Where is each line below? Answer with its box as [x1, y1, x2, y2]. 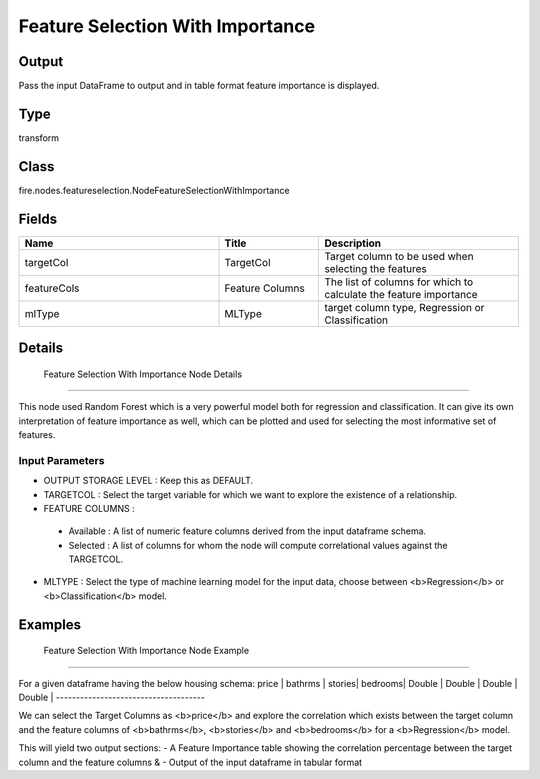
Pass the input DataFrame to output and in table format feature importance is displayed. [18, 80, 380, 92]
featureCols [24, 281, 80, 295]
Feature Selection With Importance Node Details [43, 368, 243, 380]
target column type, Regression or [324, 300, 485, 314]
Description [324, 236, 382, 250]
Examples [18, 616, 82, 633]
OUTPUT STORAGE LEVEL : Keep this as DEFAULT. [43, 475, 254, 487]
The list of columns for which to [324, 275, 474, 289]
